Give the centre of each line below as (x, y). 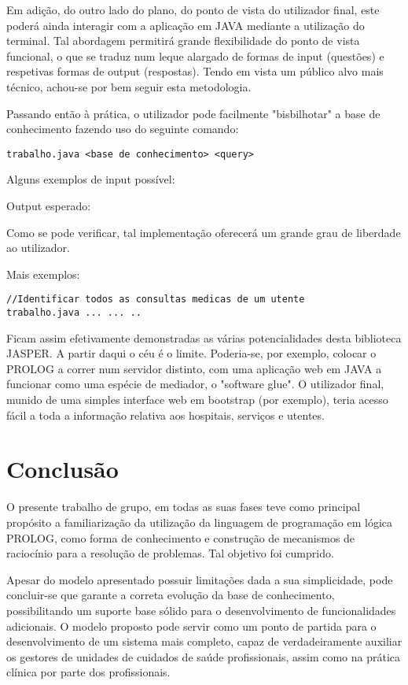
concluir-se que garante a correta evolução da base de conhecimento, (171, 595)
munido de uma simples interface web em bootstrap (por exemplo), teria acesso (197, 400)
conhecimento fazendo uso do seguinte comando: (123, 129)
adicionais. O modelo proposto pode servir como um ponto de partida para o (191, 626)
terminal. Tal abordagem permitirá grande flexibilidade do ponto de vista (183, 41)
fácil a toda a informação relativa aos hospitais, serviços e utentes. (165, 415)
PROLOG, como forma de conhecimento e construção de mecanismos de (181, 537)
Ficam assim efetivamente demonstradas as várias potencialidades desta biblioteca (204, 337)
